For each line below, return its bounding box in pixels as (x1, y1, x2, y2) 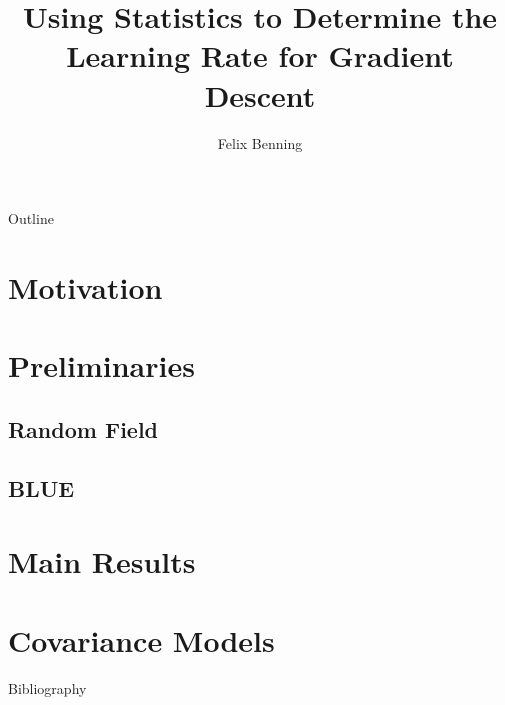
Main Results (8, 541, 196, 582)
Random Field (8, 413, 159, 444)
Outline (8, 208, 54, 229)
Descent (204, 74, 316, 115)
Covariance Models (8, 619, 275, 660)
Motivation (8, 266, 163, 307)
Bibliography (8, 677, 87, 698)
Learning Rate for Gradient (66, 35, 454, 76)
